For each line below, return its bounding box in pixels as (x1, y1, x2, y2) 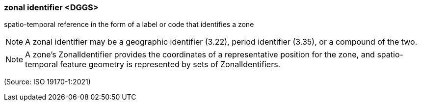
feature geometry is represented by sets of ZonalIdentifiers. (60, 59, 281, 70)
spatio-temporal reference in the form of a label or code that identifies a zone (4, 20, 254, 29)
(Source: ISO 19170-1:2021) (4, 78, 91, 86)
